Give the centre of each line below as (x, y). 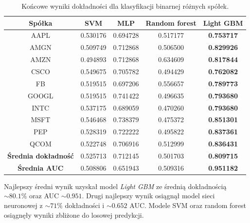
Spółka (41, 23)
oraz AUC (44, 196)
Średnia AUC (41, 167)
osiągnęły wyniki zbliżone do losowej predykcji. (74, 215)
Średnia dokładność (41, 155)
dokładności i (85, 205)
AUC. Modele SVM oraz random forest (188, 205)
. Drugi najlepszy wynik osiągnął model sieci (148, 196)
